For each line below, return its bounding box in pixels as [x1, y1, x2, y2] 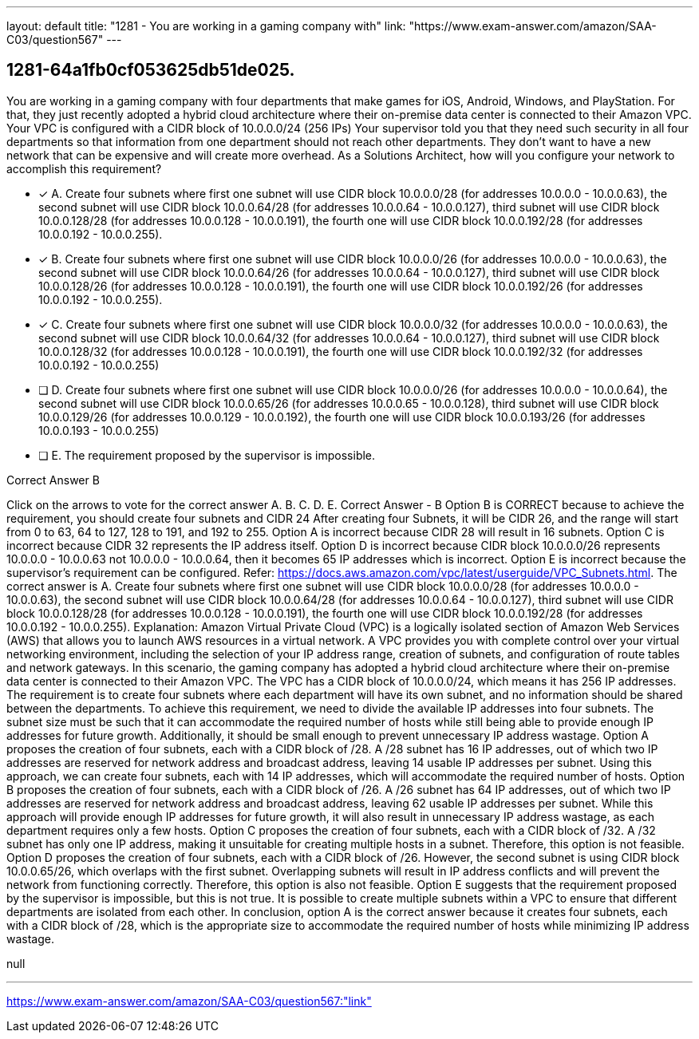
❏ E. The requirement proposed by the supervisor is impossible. [38, 448, 376, 462]
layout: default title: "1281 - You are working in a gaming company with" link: [6, 19, 406, 33]
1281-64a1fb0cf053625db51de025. [6, 60, 295, 81]
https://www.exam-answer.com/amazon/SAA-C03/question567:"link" [6, 994, 372, 1008]
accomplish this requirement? [6, 161, 162, 176]
